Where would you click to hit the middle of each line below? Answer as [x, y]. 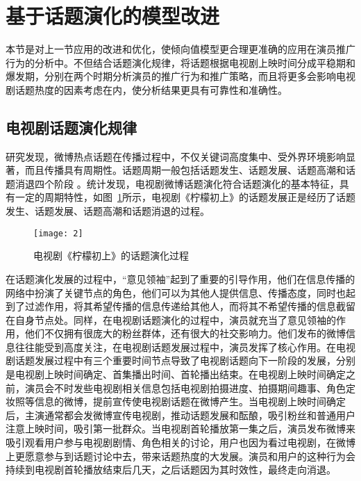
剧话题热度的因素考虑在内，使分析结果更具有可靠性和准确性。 [146, 89]
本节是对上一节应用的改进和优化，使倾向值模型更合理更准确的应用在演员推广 [180, 49]
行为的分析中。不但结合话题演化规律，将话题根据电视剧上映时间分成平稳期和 [180, 62]
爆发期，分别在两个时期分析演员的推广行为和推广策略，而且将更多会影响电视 [180, 76]
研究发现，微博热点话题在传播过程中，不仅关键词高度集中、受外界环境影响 [176, 156]
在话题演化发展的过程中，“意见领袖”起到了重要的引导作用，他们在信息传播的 [180, 278]
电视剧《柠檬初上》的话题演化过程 [111, 255]
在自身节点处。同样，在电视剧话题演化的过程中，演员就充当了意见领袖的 [171, 319]
